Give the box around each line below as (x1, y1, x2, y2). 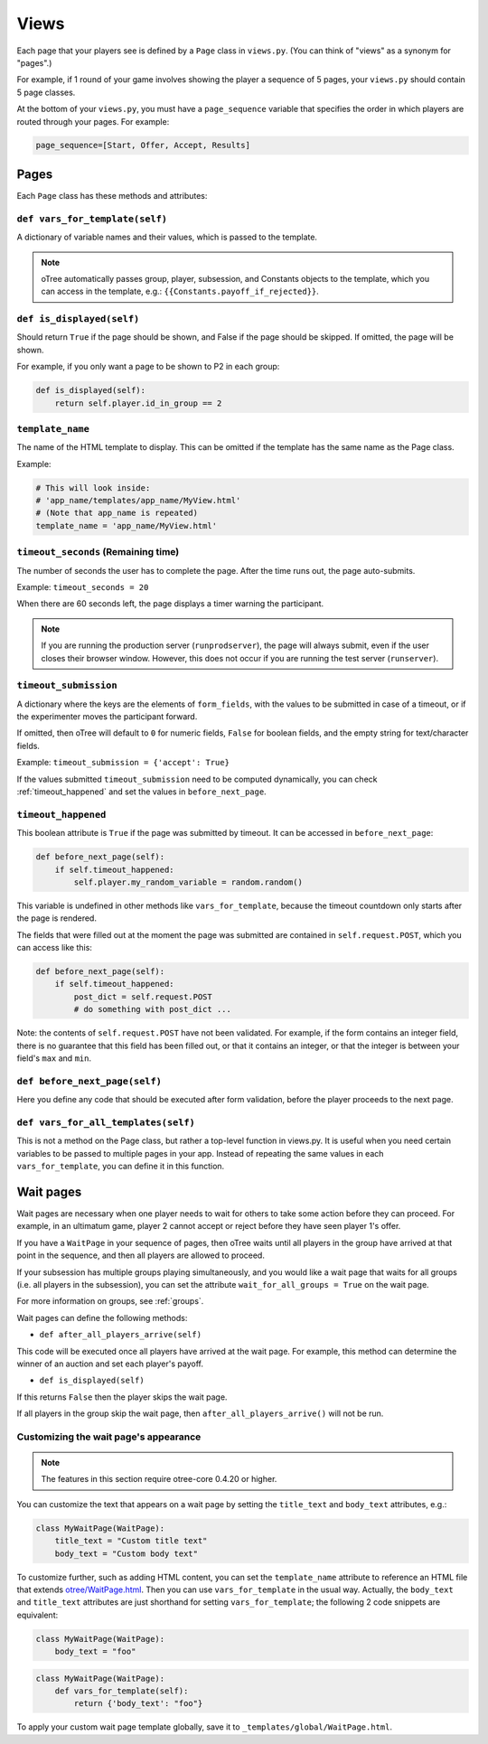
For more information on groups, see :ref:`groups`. (16, 1296, 204, 1307)
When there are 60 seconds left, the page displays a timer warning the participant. (16, 598, 324, 609)
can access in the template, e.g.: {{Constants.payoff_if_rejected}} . (41, 286, 320, 297)
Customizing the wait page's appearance (16, 1430, 202, 1443)
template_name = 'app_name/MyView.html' (35, 520, 217, 530)
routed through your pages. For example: (16, 116, 170, 127)
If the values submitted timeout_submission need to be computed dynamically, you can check (16, 774, 378, 784)
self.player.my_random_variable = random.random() (73, 877, 303, 887)
